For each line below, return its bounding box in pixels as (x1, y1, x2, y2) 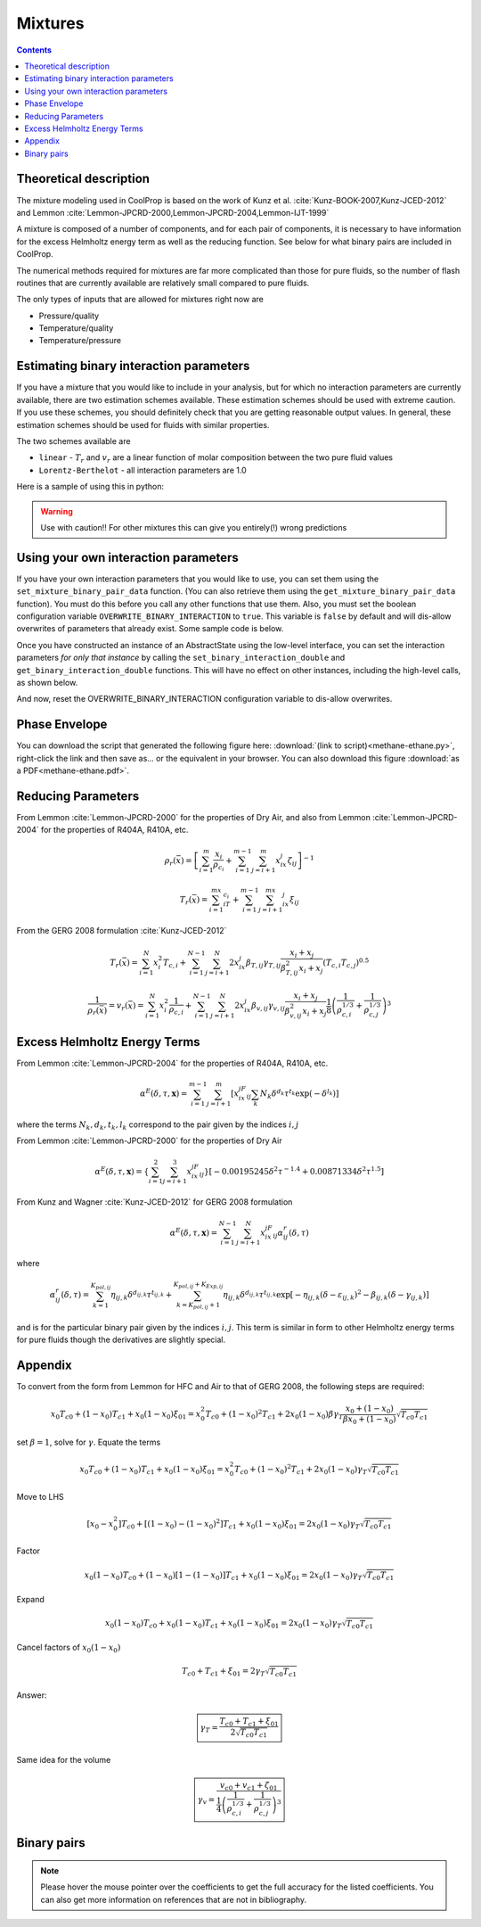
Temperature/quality (38, 323, 114, 334)
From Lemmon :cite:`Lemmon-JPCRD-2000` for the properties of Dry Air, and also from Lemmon (16, 811, 371, 822)
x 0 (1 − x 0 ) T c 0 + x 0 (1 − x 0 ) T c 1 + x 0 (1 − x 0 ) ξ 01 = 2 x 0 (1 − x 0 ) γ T (104, 1618, 342, 1630)
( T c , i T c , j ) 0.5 (322, 956, 370, 970)
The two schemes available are (16, 435, 131, 446)
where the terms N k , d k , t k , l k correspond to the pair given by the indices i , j (16, 1119, 299, 1132)
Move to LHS (16, 1491, 64, 1502)
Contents (16, 45, 53, 55)
